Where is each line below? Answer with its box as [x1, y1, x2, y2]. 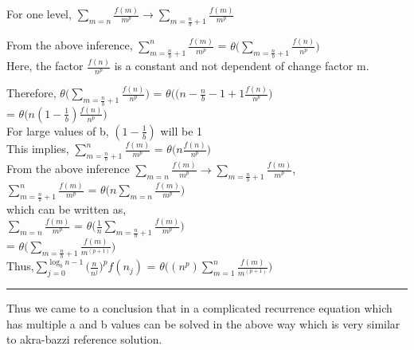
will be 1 [160, 122, 203, 139]
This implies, [6, 140, 69, 157]
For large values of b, [6, 122, 109, 139]
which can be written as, [6, 201, 127, 218]
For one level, [6, 6, 72, 22]
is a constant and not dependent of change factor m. [114, 57, 369, 74]
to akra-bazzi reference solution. [6, 331, 162, 348]
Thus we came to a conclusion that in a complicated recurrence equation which [6, 300, 393, 317]
